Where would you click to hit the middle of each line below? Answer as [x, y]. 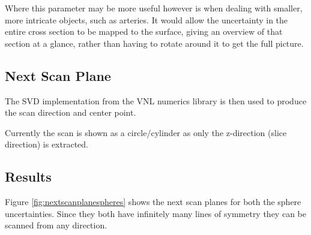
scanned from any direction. [56, 225]
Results [28, 177]
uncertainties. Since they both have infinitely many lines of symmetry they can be [155, 213]
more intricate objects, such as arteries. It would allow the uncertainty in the [146, 19]
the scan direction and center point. [71, 112]
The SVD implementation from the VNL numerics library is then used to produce [156, 100]
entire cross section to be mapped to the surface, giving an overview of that [144, 31]
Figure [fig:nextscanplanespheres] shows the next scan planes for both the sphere [153, 202]
